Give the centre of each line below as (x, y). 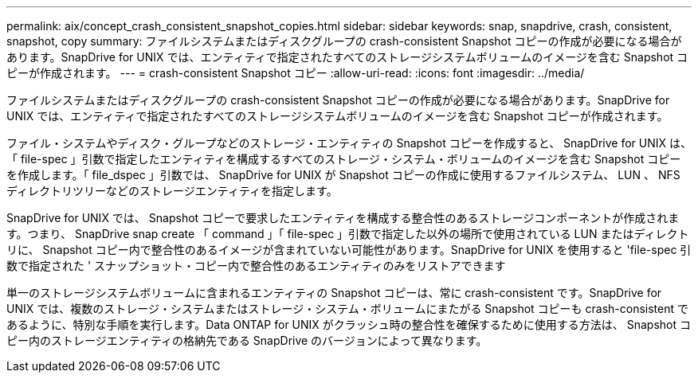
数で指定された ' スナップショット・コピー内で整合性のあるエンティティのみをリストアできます (256, 266)
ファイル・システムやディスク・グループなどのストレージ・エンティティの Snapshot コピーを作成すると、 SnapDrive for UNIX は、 (349, 143)
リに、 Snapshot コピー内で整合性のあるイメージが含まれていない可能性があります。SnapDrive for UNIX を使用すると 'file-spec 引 (349, 250)
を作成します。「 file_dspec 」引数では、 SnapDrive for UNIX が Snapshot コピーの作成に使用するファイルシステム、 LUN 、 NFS (343, 175)
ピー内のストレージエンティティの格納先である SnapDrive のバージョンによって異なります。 (247, 340)
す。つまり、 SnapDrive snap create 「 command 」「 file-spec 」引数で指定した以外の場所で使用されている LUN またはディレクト (348, 234)
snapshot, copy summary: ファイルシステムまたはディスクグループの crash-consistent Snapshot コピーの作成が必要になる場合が (344, 41)
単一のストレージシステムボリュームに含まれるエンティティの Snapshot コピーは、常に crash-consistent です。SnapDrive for (334, 293)
